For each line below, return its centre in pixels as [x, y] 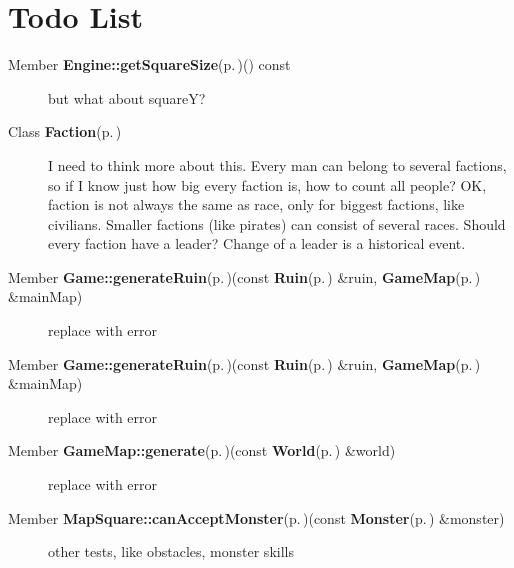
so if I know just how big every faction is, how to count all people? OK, [267, 184]
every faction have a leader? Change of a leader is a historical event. [257, 243]
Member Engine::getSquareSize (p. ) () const [149, 64]
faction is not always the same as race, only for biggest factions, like [256, 204]
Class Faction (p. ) [65, 131]
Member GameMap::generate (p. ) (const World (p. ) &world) [202, 450]
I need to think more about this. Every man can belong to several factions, [277, 164]
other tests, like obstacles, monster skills [171, 551]
